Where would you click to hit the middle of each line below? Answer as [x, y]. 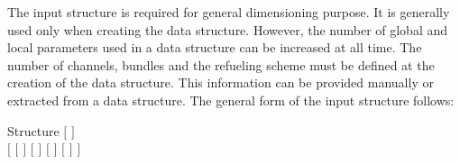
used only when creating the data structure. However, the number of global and [228, 29]
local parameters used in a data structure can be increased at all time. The [215, 47]
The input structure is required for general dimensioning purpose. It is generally [229, 12]
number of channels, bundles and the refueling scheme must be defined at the [221, 64]
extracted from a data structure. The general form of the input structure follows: [231, 100]
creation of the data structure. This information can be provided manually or [221, 82]
